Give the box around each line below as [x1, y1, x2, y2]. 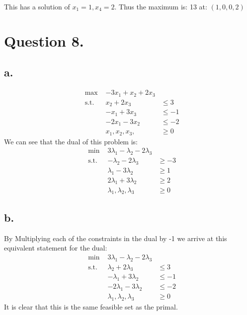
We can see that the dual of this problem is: [4, 136, 138, 146]
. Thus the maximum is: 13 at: [114, 1, 207, 11]
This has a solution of [4, 1, 70, 11]
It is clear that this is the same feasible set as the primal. [4, 301, 178, 312]
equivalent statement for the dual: [4, 243, 107, 253]
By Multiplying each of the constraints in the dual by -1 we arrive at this [4, 233, 227, 243]
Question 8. [4, 30, 84, 51]
